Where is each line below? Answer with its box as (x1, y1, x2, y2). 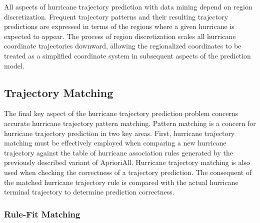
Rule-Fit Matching (4, 207, 80, 220)
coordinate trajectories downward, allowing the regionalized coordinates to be (4, 40, 241, 51)
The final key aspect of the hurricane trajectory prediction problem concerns (4, 108, 238, 118)
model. (4, 60, 24, 70)
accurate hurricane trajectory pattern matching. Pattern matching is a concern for (4, 117, 256, 128)
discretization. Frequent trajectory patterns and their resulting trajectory (4, 11, 228, 21)
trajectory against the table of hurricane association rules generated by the (4, 147, 233, 157)
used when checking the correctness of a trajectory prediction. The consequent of (4, 166, 252, 177)
